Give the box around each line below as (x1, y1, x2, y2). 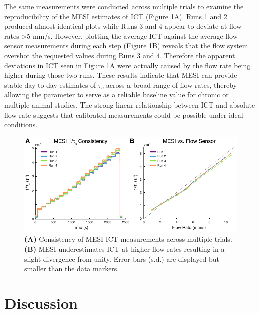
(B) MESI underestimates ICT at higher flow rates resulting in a (24, 244, 225, 254)
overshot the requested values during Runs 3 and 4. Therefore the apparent (4, 50, 235, 60)
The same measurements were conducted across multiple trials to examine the (4, 1, 244, 11)
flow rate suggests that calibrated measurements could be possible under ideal (4, 109, 243, 120)
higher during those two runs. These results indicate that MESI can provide (4, 70, 237, 80)
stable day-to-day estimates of (4, 79, 96, 90)
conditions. (4, 119, 38, 130)
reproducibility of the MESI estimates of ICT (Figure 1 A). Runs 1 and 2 (4, 11, 227, 21)
